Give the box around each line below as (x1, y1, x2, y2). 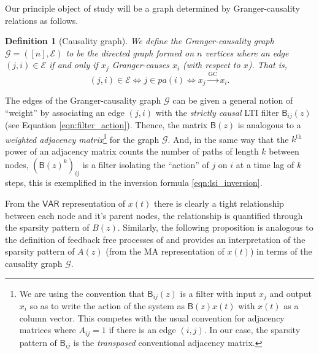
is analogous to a (237, 118, 301, 131)
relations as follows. (5, 13, 79, 26)
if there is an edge (109, 323, 176, 336)
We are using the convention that (19, 287, 145, 299)
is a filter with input (180, 287, 256, 299)
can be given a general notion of (172, 94, 293, 107)
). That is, (248, 58, 288, 71)
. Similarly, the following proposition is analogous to (117, 221, 313, 234)
